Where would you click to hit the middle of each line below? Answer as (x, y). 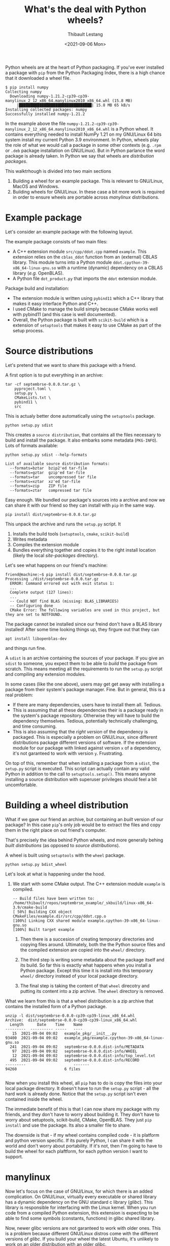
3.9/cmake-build (30, 907)
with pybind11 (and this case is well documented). (64, 314)
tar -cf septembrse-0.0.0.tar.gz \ (43, 384)
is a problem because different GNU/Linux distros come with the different (82, 1233)
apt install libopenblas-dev (36, 639)
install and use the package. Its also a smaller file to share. (68, 1125)
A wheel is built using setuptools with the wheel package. (65, 855)
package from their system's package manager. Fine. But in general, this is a (85, 689)
